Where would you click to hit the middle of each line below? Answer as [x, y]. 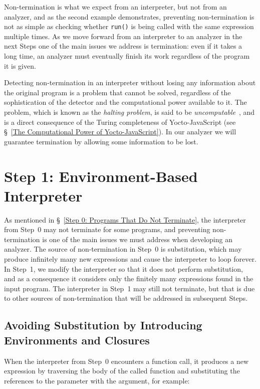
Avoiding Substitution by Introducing [103, 325]
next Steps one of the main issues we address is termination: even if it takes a [123, 46]
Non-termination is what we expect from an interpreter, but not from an [115, 7]
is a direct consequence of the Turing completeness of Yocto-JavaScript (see [120, 122]
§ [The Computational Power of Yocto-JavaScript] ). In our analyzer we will [120, 132]
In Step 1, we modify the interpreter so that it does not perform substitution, [123, 268]
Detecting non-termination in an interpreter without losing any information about [130, 82]
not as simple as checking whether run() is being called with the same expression [129, 26]
